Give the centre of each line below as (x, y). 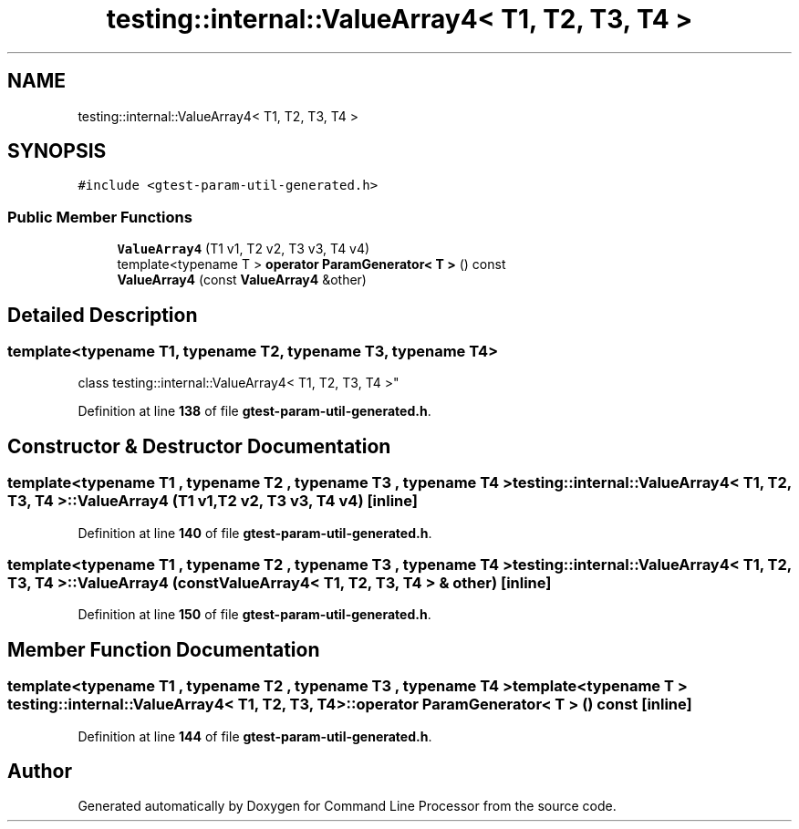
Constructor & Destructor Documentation (199, 446)
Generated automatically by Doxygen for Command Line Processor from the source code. (347, 806)
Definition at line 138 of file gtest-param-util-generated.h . (254, 411)
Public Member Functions (100, 217)
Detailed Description (103, 315)
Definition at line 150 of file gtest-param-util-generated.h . (254, 615)
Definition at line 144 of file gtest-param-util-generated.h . (255, 736)
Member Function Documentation (164, 649)
